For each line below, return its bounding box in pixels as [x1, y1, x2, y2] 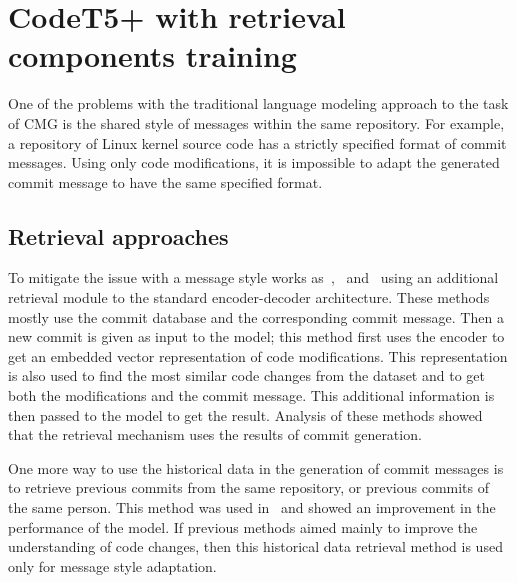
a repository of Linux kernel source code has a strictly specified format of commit [8, 132, 507, 153]
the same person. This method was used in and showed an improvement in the [8, 497, 496, 518]
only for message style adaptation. [8, 555, 217, 576]
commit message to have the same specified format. [8, 171, 323, 192]
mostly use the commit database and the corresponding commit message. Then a [8, 306, 504, 327]
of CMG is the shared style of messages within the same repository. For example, [8, 112, 505, 133]
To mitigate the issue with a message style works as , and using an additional [8, 267, 499, 288]
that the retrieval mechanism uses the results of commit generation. [8, 424, 422, 445]
